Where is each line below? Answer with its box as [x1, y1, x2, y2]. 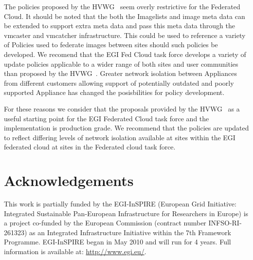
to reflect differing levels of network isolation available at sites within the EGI [4, 132, 235, 142]
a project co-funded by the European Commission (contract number [4, 218, 206, 228]
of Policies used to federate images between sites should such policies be [4, 39, 218, 50]
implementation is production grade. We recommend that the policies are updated [4, 123, 249, 133]
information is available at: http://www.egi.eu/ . [4, 246, 146, 256]
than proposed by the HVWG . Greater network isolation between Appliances [4, 68, 237, 78]
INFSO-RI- [208, 218, 242, 228]
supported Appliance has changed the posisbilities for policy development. [4, 87, 225, 97]
